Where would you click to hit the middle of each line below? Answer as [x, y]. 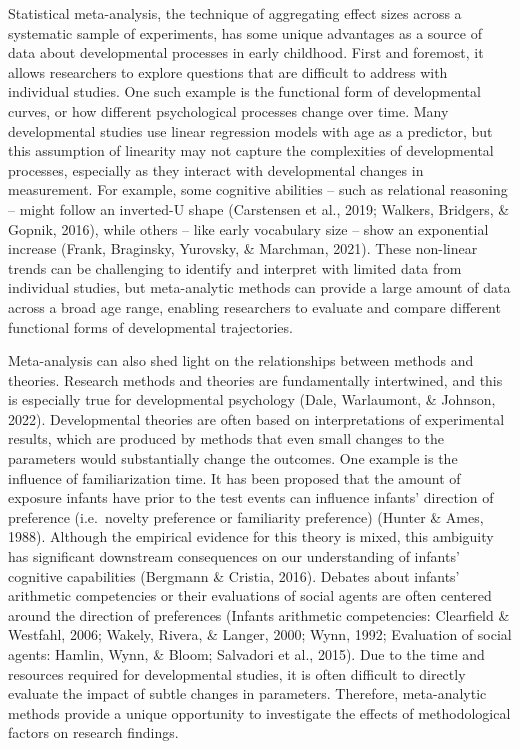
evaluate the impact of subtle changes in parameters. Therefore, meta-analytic [247, 693]
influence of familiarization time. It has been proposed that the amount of [234, 477]
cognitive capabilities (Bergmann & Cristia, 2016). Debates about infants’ [234, 575]
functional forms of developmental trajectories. [150, 326]
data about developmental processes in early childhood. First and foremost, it [246, 52]
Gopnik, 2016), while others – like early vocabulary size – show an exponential [248, 228]
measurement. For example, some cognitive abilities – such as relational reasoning [258, 189]
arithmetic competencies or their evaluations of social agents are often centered [250, 595]
